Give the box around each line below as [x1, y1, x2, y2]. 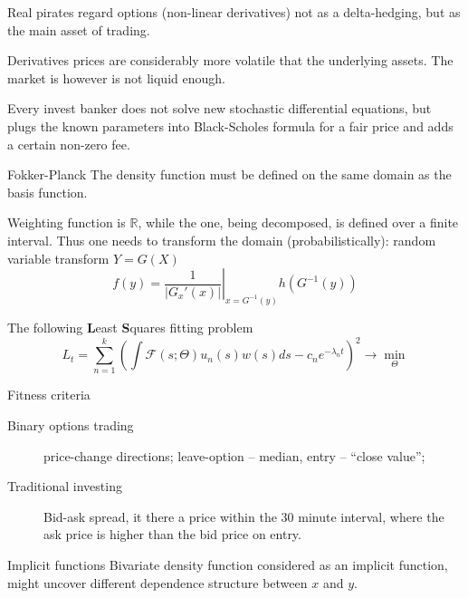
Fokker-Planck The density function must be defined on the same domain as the [7, 165, 452, 184]
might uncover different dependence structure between [7, 573, 308, 592]
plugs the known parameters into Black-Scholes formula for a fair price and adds [7, 116, 454, 135]
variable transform [7, 248, 110, 267]
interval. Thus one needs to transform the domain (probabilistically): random [7, 230, 436, 249]
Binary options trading [7, 416, 134, 434]
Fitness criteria [7, 385, 91, 404]
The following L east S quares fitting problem [7, 317, 253, 336]
